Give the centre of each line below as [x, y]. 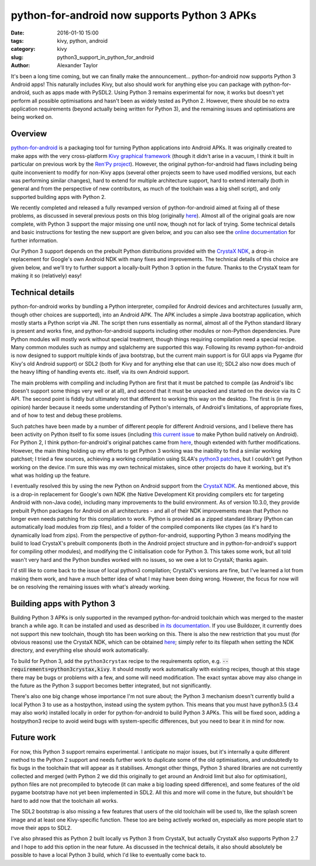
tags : [17, 40]
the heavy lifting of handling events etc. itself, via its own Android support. [100, 372]
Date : [18, 33]
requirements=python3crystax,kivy [60, 669]
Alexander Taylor [78, 66]
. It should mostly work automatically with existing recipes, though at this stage [205, 669]
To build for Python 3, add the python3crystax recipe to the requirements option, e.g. [116, 661]
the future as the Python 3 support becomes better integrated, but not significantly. [111, 686]
